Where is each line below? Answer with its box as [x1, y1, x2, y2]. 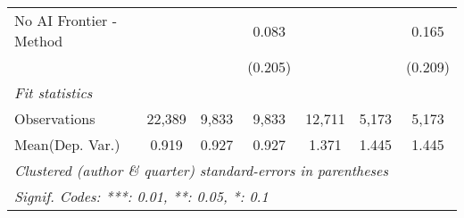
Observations [14, 108, 95, 129]
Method [14, 30, 63, 51]
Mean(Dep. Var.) [14, 134, 120, 155]
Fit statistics [14, 82, 93, 103]
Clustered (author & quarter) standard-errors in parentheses [14, 160, 388, 180]
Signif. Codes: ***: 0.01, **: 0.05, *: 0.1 [14, 186, 269, 206]
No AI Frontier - [14, 10, 117, 30]
